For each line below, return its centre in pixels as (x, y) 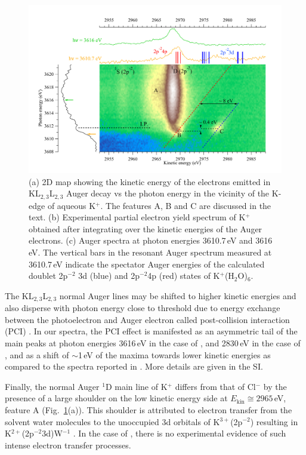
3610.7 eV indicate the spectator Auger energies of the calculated (147, 264)
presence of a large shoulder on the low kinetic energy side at (116, 398)
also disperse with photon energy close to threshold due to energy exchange (143, 308)
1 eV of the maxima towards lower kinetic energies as (174, 354)
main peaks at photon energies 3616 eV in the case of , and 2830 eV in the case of (153, 343)
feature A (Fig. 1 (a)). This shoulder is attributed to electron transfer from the (149, 409)
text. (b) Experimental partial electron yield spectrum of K (137, 217)
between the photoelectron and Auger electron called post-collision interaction (147, 319)
